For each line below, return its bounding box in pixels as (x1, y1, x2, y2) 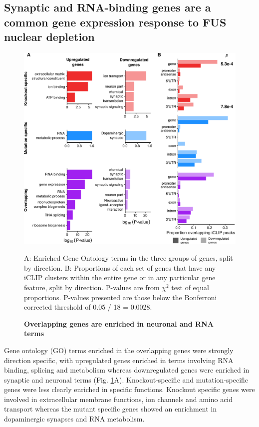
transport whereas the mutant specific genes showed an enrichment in (4, 404, 217, 414)
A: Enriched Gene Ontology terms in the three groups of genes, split (24, 253, 233, 263)
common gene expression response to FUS (4, 14, 227, 29)
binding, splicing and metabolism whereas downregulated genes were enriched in (4, 365, 250, 375)
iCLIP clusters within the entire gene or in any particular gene (24, 272, 216, 283)
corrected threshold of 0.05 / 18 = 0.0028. (24, 302, 152, 312)
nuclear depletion (4, 29, 95, 44)
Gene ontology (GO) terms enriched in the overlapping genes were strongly (4, 345, 234, 355)
